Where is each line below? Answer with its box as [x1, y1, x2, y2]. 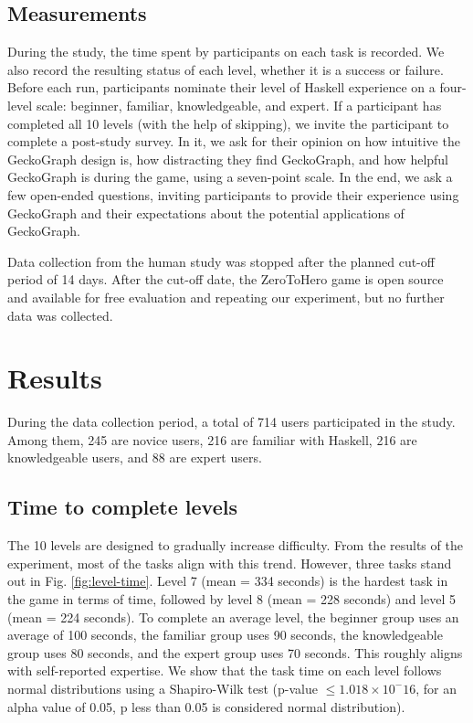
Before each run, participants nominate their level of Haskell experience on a [7, 78, 436, 97]
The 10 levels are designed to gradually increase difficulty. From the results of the [7, 536, 463, 555]
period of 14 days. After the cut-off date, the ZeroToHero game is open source [7, 270, 444, 289]
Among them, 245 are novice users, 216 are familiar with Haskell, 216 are [7, 430, 417, 449]
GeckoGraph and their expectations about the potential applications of [7, 203, 405, 222]
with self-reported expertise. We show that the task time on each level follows [7, 661, 442, 680]
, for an [415, 678, 457, 697]
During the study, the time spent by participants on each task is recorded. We [7, 42, 445, 61]
